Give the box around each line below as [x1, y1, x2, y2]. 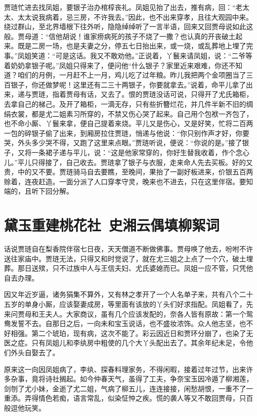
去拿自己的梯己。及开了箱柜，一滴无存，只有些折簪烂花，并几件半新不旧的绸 [4, 98, 253, 109]
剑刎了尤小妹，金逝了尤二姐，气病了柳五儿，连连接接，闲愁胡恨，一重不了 [4, 383, 246, 393]
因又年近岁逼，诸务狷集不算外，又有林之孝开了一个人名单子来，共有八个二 [4, 289, 246, 299]
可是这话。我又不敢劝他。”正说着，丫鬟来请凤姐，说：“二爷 [55, 50, 246, 60]
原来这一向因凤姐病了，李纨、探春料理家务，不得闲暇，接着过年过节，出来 [4, 364, 246, 374]
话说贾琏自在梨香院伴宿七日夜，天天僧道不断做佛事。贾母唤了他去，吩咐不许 [4, 244, 253, 253]
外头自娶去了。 [10, 347, 59, 357]
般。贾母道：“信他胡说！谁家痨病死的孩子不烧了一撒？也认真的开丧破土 [4, 31, 236, 41]
